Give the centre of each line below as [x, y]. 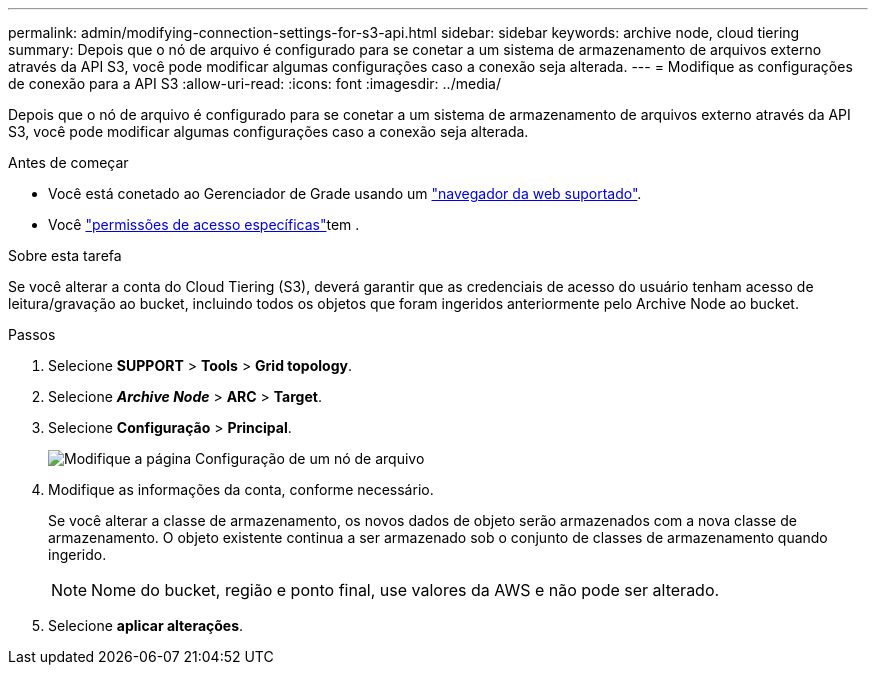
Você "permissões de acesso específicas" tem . [204, 224]
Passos [32, 334]
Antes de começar [68, 162]
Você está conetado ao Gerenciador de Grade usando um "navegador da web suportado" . [345, 193]
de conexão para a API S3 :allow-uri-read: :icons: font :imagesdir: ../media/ [254, 83]
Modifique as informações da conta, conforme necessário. [241, 489]
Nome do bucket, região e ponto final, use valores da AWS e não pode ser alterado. [405, 590]
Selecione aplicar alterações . [146, 625]
